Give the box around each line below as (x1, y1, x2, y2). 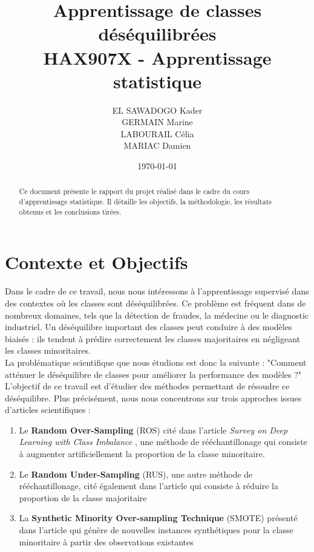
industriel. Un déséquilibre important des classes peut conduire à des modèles (5, 320, 292, 333)
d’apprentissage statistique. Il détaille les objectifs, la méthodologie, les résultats (19, 196, 272, 207)
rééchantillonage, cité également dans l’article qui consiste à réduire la (19, 479, 278, 492)
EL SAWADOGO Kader (112, 103, 203, 116)
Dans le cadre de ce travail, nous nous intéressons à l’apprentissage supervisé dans (5, 285, 309, 297)
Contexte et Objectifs (5, 250, 188, 274)
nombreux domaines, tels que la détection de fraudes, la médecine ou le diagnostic (5, 308, 309, 321)
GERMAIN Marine (122, 115, 193, 128)
